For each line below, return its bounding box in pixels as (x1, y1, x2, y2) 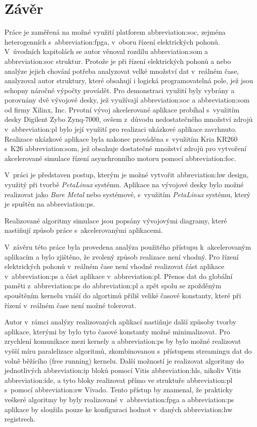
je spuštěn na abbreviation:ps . (4, 199, 95, 209)
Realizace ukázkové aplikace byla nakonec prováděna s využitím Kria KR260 (4, 133, 238, 144)
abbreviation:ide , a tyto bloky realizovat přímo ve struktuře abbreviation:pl (4, 374, 233, 385)
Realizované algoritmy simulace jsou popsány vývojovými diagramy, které (4, 215, 227, 225)
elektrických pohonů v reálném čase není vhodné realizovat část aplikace (4, 261, 224, 271)
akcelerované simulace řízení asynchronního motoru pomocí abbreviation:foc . (4, 153, 236, 163)
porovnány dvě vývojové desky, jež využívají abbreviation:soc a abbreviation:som (4, 95, 250, 105)
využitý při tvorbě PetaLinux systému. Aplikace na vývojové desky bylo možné (4, 179, 244, 190)
